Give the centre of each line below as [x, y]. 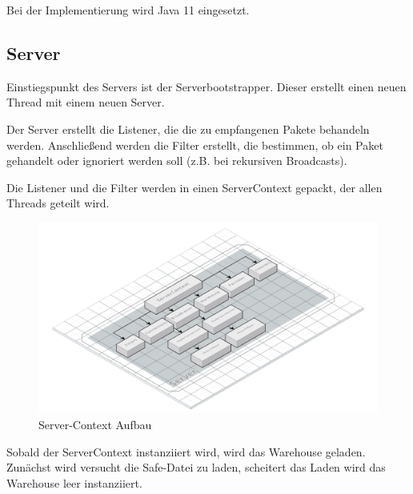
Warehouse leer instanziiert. [74, 482]
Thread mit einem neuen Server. [86, 102]
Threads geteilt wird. [58, 203]
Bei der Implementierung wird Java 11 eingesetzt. [128, 10]
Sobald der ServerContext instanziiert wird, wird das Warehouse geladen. [186, 451]
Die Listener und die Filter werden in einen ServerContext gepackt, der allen [194, 187]
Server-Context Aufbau [95, 425]
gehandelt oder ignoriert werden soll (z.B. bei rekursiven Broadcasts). [177, 161]
